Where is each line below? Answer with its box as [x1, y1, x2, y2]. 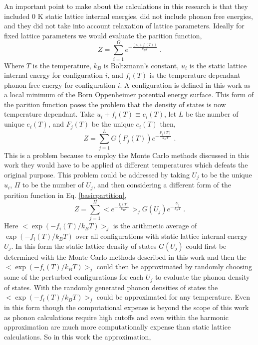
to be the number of [22, 179, 84, 190]
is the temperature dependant [149, 70, 241, 80]
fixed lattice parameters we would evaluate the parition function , [4, 30, 202, 40]
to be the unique [201, 169, 252, 179]
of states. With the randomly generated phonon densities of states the [4, 282, 218, 292]
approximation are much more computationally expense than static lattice [4, 322, 231, 332]
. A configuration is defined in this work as [120, 79, 251, 90]
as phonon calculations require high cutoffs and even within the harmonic [4, 312, 229, 322]
